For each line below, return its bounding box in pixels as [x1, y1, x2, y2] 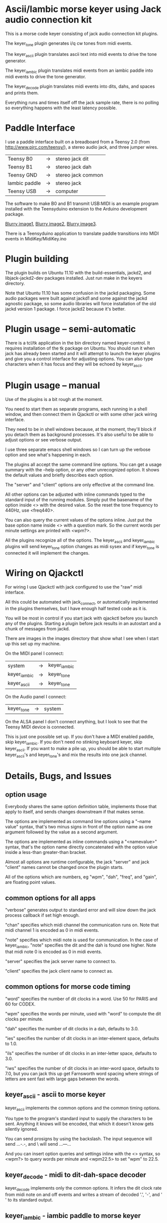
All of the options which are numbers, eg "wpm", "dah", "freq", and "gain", [5, 874, 157, 880]
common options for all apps [5, 894, 96, 902]
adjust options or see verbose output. [5, 436, 82, 442]
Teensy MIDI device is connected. [5, 724, 75, 730]
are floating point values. [5, 879, 56, 885]
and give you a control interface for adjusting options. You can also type [5, 356, 154, 362]
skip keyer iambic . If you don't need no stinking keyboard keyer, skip [5, 739, 143, 746]
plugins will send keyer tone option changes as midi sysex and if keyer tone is [5, 544, 160, 551]
